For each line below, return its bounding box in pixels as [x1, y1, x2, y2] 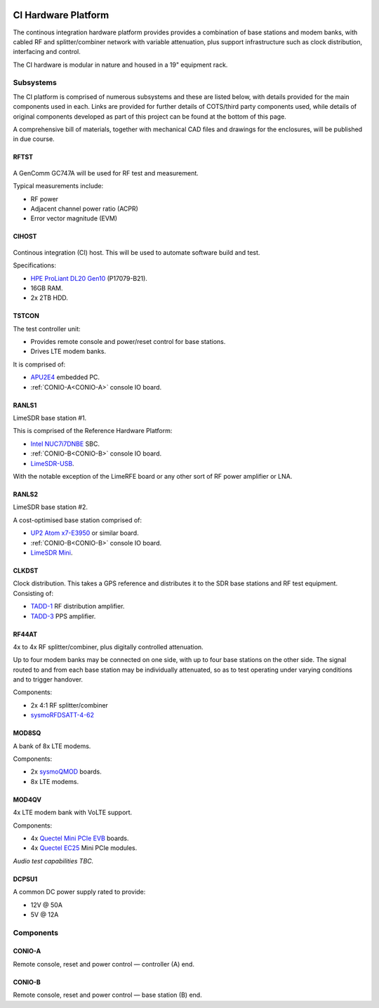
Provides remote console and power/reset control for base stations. [30, 338, 226, 346]
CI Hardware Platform [13, 9, 109, 21]
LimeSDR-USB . [30, 459, 74, 467]
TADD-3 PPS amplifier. [30, 611, 96, 621]
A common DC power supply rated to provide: [13, 888, 146, 896]
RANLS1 [13, 401, 37, 409]
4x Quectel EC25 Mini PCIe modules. [30, 844, 138, 852]
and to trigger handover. [13, 675, 84, 684]
